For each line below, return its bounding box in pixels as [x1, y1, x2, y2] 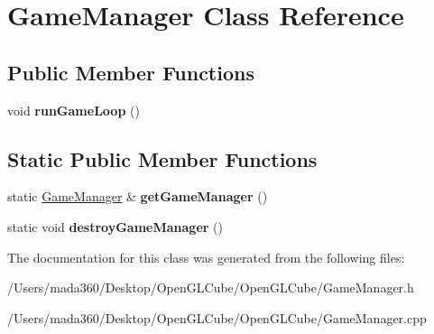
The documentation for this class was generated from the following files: [7, 247, 405, 266]
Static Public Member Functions [7, 144, 318, 172]
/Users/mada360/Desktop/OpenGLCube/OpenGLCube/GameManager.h [7, 278, 414, 297]
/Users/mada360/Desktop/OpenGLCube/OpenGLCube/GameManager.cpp [7, 308, 427, 327]
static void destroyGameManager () [7, 217, 223, 236]
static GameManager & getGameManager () [7, 187, 268, 206]
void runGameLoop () [7, 100, 140, 119]
